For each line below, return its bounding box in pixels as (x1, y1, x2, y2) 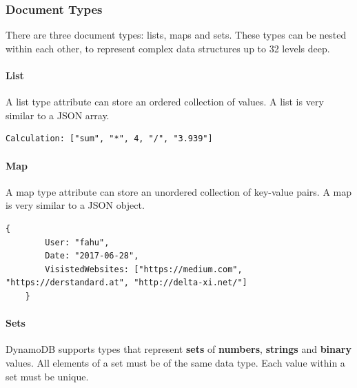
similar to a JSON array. (6, 108, 110, 122)
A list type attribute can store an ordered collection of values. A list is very (6, 94, 324, 109)
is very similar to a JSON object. (6, 198, 145, 212)
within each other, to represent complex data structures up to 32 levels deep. (6, 41, 330, 55)
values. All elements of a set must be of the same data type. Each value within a (6, 355, 345, 369)
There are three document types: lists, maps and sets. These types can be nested (6, 28, 347, 42)
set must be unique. (6, 369, 89, 383)
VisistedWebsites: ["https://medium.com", (45, 264, 243, 274)
